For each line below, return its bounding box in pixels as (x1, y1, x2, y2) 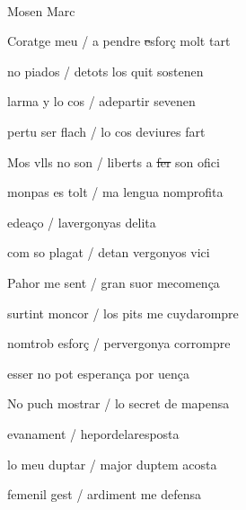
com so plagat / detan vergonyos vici (7, 243, 210, 262)
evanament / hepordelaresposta (7, 424, 180, 443)
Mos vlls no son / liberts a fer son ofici (7, 152, 220, 171)
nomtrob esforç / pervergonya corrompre (7, 334, 231, 353)
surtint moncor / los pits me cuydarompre (7, 303, 239, 322)
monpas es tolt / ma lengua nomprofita (7, 183, 224, 201)
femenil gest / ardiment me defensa (7, 485, 201, 504)
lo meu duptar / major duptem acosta (7, 454, 217, 473)
